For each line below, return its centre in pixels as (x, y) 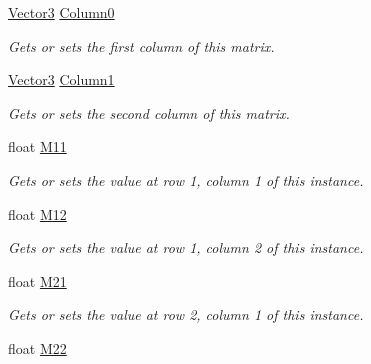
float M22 (37, 347)
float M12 (37, 213)
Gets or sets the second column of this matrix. (149, 112)
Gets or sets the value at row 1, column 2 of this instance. (186, 247)
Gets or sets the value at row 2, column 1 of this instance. (186, 314)
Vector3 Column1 (61, 79)
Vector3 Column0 (61, 12)
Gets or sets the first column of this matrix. (141, 45)
